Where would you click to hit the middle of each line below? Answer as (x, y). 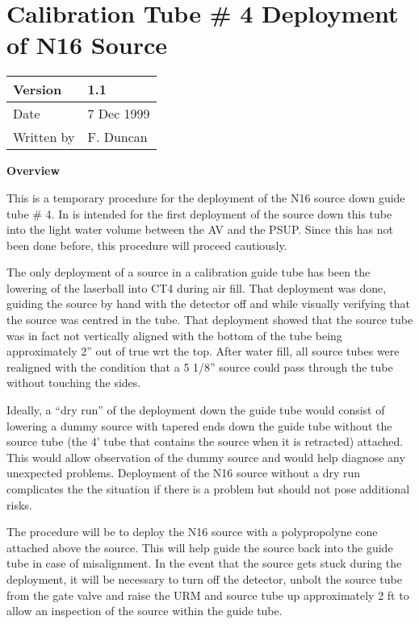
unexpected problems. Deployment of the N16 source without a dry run (184, 473)
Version (38, 89)
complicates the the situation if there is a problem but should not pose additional (208, 489)
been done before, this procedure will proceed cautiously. (147, 245)
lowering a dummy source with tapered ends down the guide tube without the (199, 425)
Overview (34, 171)
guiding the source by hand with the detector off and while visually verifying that (209, 304)
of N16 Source (87, 45)
